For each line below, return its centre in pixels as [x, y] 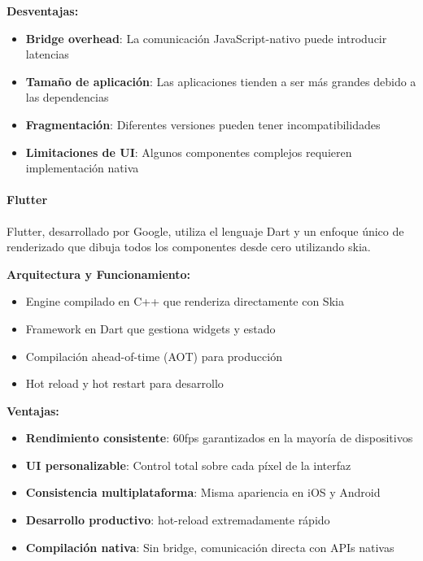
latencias [47, 54]
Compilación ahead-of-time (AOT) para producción [154, 356]
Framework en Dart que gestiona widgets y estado [150, 328]
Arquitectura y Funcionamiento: [99, 274]
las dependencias [67, 97]
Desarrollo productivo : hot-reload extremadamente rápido [178, 520]
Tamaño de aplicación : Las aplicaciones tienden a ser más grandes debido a [221, 81]
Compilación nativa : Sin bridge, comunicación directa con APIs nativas [210, 547]
